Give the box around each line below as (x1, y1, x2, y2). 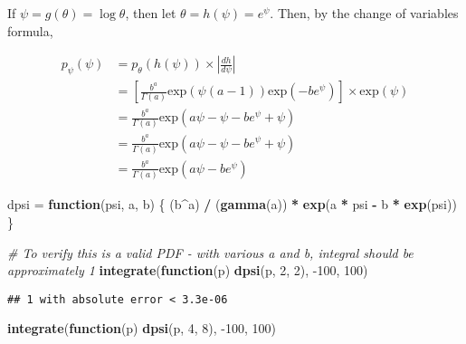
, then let (125, 4, 176, 22)
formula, (7, 21, 53, 40)
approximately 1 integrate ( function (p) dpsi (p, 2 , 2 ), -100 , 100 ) (7, 261, 368, 280)
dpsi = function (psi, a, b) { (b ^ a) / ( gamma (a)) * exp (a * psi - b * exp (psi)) (7, 195, 457, 214)
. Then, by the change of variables (270, 4, 459, 22)
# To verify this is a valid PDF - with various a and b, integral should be (7, 243, 414, 262)
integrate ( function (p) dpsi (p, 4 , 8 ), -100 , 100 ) (7, 319, 276, 338)
